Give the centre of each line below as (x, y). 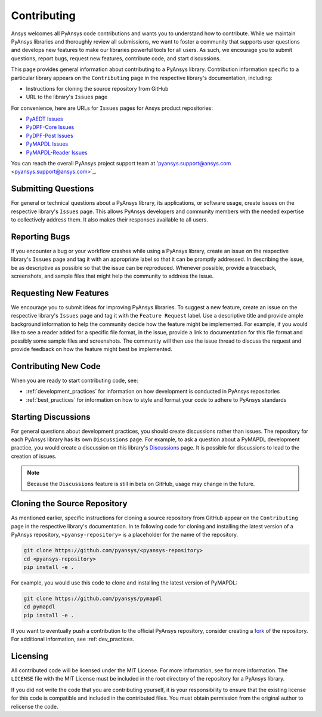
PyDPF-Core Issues (50, 127)
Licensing (30, 656)
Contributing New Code (56, 366)
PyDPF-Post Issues (50, 136)
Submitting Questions (52, 189)
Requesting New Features (60, 293)
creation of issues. (34, 456)
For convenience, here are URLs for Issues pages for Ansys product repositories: (112, 108)
